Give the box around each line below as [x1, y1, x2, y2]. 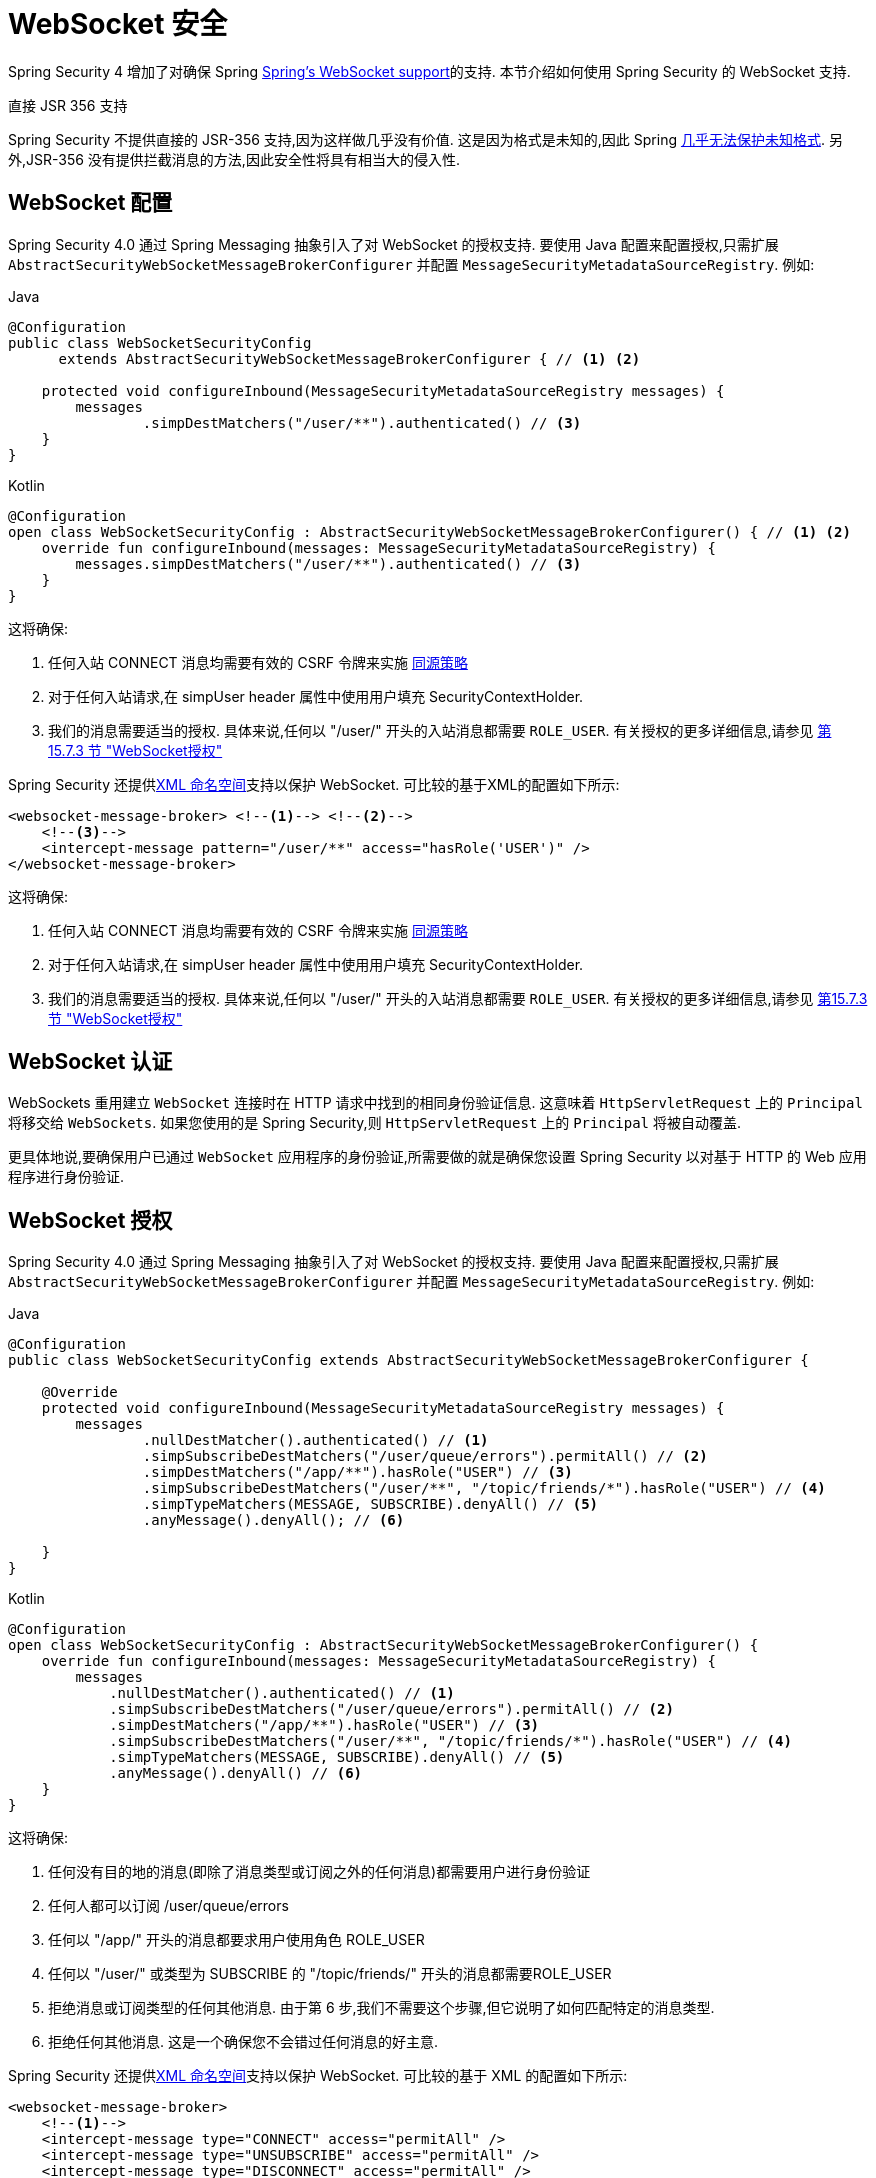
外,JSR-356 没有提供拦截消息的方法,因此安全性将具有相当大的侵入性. [8, 150, 460, 168]
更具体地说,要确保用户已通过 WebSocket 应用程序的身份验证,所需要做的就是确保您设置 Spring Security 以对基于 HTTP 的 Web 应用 [8, 1148, 867, 1166]
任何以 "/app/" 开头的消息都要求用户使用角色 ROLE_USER [48, 1931, 425, 1949]
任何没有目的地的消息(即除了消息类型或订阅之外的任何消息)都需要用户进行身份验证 [48, 1863, 591, 1881]
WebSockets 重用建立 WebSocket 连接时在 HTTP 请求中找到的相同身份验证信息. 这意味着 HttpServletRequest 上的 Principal [8, 1094, 863, 1112]
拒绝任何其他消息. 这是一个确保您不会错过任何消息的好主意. [48, 2033, 439, 2051]
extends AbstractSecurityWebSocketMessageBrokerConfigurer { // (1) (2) [58, 350, 641, 367]
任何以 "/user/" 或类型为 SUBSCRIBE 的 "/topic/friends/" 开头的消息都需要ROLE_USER [48, 1965, 612, 1983]
